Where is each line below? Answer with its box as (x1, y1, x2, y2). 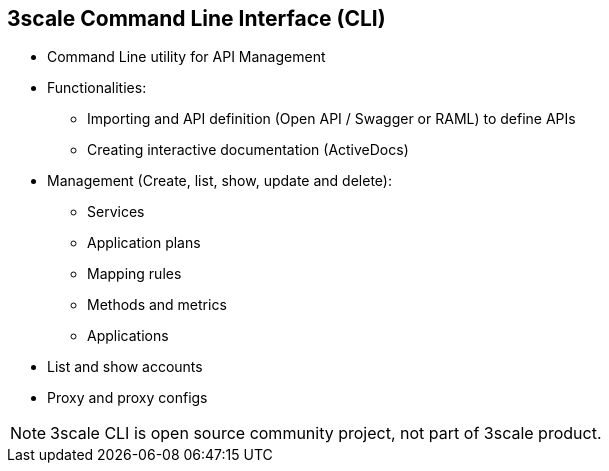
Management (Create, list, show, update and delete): (47, 172, 392, 190)
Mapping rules (87, 265, 182, 283)
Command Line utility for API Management (47, 48, 326, 66)
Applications (87, 327, 169, 345)
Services (87, 203, 145, 221)
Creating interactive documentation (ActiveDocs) (87, 141, 409, 159)
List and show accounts (47, 358, 203, 376)
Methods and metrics (87, 296, 227, 314)
